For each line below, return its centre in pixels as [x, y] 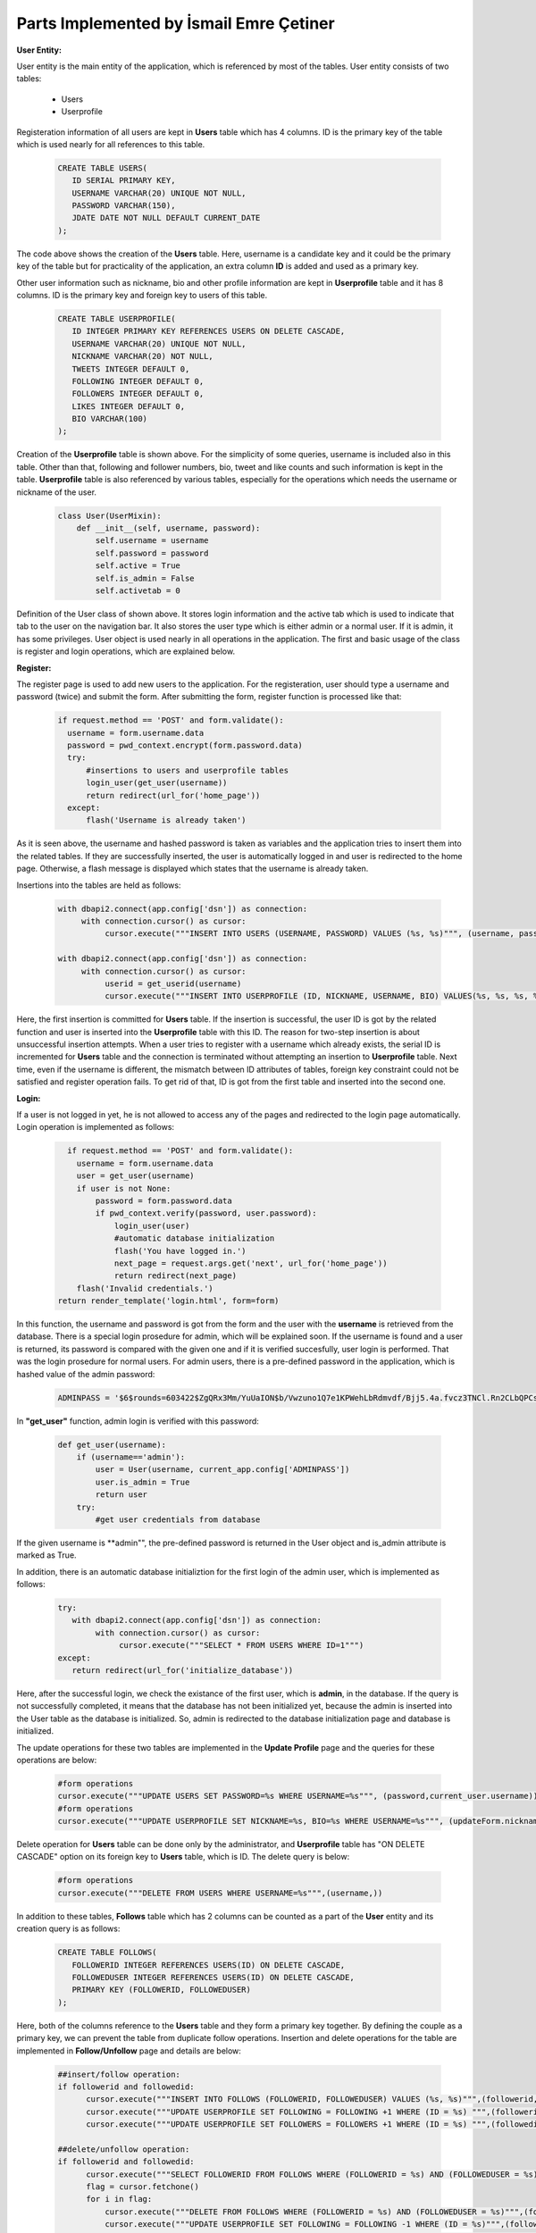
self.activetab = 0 [138, 590]
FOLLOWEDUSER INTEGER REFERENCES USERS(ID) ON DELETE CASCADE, [213, 1977]
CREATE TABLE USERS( [102, 168]
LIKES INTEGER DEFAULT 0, [129, 406]
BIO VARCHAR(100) [109, 419]
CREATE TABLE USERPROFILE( [117, 318]
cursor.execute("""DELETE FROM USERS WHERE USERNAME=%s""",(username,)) [220, 1893]
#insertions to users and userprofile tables [188, 770]
